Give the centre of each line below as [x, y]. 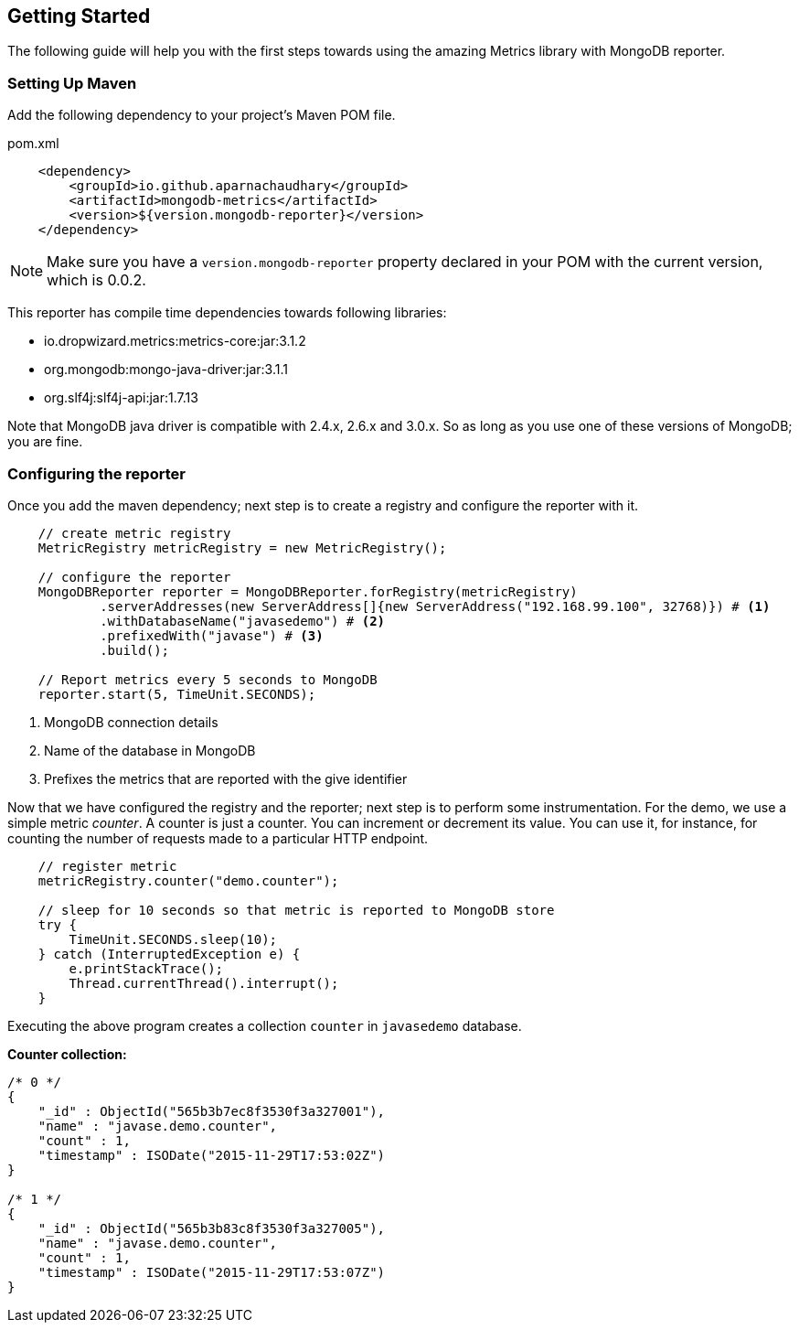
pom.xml [33, 144]
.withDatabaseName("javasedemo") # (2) [243, 621]
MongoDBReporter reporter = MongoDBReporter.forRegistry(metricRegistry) [308, 591]
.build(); [135, 650]
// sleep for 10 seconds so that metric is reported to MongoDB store [296, 910]
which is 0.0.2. [96, 280]
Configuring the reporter [96, 473]
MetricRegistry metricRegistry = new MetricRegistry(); [242, 547]
